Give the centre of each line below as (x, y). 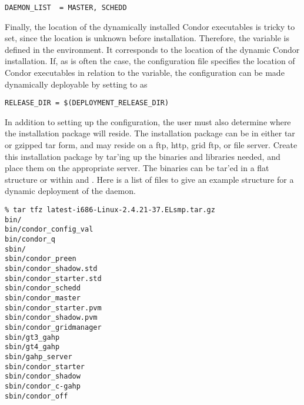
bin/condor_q (30, 239)
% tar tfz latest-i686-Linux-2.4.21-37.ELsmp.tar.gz (110, 210)
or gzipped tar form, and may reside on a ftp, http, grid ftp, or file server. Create (151, 145)
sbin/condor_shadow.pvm (51, 318)
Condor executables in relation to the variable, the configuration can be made (145, 73)
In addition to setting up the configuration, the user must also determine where (148, 121)
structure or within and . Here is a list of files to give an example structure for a (149, 179)
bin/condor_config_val (49, 230)
